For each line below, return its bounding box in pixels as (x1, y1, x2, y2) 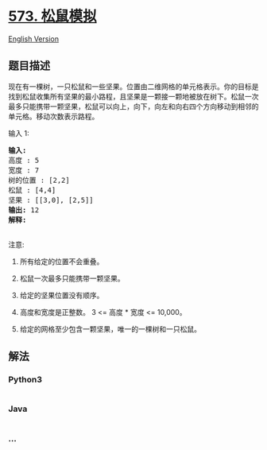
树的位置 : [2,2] (8, 176, 70, 184)
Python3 (8, 374, 42, 386)
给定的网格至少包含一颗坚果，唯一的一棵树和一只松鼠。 (19, 324, 201, 334)
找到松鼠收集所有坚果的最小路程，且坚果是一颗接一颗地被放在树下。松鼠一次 (8, 91, 259, 101)
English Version (8, 33, 60, 44)
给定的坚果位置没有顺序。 (19, 290, 104, 300)
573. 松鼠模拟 (8, 7, 97, 25)
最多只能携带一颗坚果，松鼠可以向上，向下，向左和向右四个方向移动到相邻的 (8, 101, 259, 111)
